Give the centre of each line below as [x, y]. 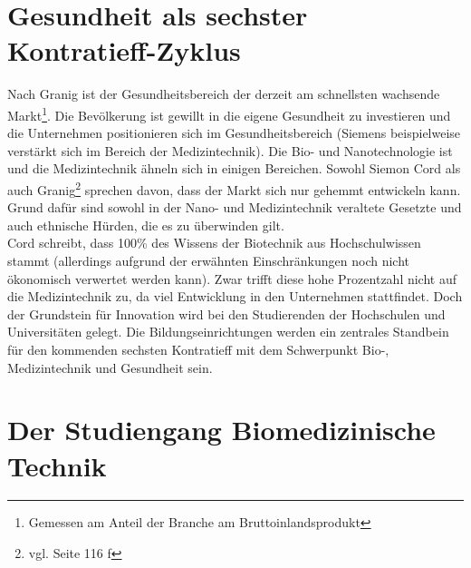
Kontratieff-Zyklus [124, 50]
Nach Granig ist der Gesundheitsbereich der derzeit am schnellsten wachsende [224, 94]
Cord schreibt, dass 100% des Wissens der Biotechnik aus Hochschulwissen [214, 243]
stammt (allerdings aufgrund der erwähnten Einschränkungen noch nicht [209, 260]
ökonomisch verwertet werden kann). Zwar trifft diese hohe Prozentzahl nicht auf [232, 278]
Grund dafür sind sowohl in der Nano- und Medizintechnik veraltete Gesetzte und [235, 207]
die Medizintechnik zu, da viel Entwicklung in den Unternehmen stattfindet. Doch [235, 296]
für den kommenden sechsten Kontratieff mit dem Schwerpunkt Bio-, [198, 349]
